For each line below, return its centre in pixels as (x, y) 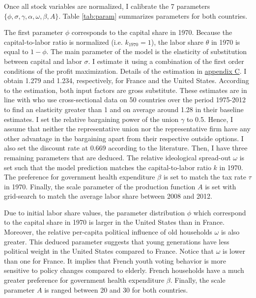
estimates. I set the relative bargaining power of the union (91, 119)
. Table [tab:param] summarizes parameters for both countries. (153, 15)
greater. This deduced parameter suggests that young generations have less (117, 241)
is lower (234, 251)
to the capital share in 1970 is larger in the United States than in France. (114, 222)
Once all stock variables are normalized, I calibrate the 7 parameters (107, 6)
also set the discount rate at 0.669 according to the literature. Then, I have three (126, 148)
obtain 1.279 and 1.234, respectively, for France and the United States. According (127, 80)
